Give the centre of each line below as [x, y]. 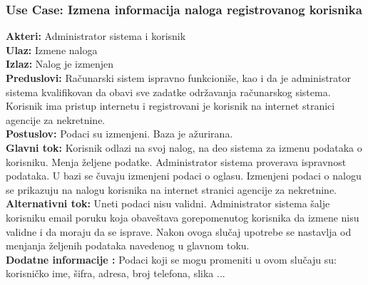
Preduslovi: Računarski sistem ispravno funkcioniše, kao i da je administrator [179, 78]
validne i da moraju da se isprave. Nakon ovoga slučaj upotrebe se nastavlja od [179, 231]
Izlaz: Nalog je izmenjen [60, 64]
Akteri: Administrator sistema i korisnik [96, 36]
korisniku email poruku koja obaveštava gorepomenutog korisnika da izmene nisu [183, 217]
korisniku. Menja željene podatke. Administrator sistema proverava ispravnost [176, 161]
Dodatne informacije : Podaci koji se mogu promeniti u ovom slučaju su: [171, 259]
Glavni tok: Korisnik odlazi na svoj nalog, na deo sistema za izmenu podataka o [184, 147]
